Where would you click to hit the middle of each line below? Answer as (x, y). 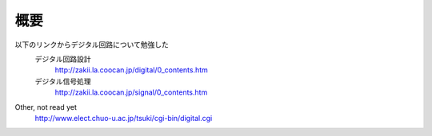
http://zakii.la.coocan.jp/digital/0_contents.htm (131, 70)
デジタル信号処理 (63, 81)
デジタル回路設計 (63, 59)
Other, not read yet (46, 107)
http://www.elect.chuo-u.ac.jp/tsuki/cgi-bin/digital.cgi (124, 118)
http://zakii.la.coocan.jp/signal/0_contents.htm (131, 92)
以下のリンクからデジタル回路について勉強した (92, 45)
